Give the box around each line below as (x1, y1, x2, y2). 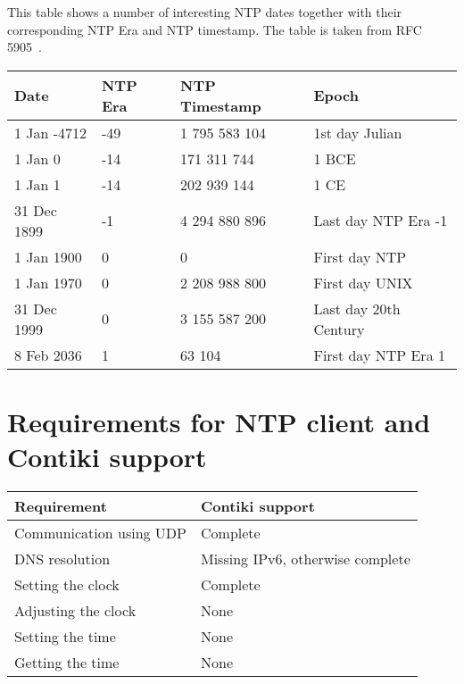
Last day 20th (313, 297, 401, 319)
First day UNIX (313, 271, 413, 293)
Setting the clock (14, 574, 120, 596)
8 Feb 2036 (14, 344, 82, 365)
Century (313, 318, 365, 339)
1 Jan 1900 (14, 246, 82, 267)
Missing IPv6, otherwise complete (201, 548, 410, 570)
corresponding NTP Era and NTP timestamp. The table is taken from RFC (7, 20, 422, 38)
